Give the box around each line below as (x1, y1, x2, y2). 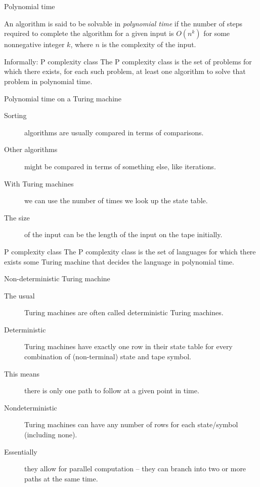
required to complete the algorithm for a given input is (4, 28, 174, 39)
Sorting (4, 110, 27, 121)
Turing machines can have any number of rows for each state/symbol (24, 419, 238, 430)
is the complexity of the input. (102, 39, 196, 50)
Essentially (4, 446, 37, 457)
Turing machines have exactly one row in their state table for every (24, 341, 233, 352)
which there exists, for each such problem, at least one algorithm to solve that (4, 66, 246, 77)
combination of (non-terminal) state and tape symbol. (24, 351, 191, 362)
